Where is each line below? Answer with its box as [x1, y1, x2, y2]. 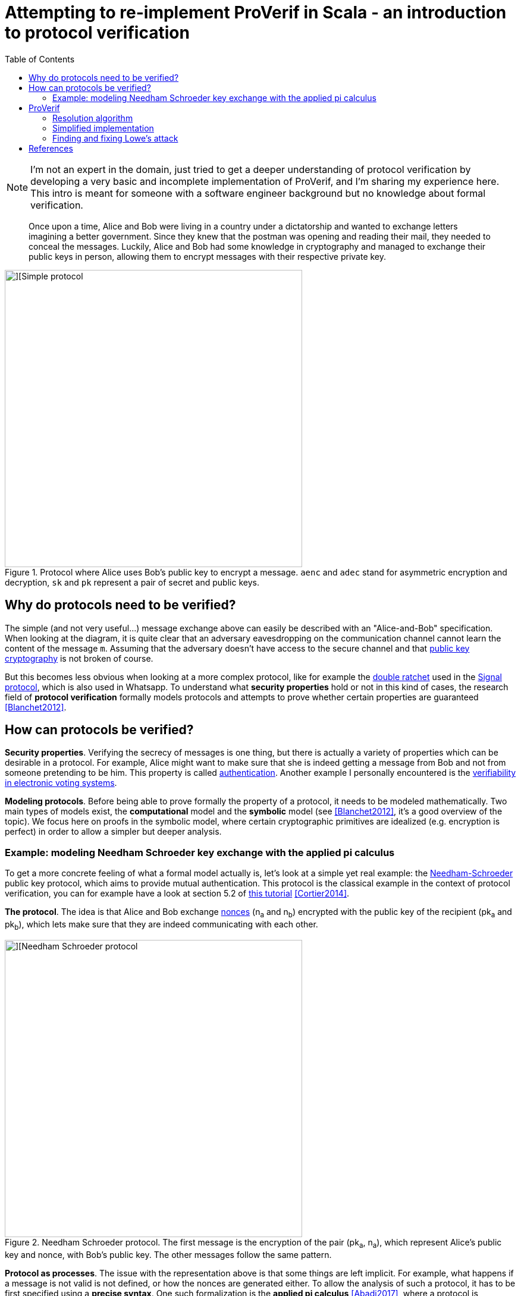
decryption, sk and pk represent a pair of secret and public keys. [5, 577, 259, 587]
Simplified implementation [52, 122, 154, 133]
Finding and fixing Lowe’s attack [52, 133, 178, 143]
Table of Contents [5, 54, 75, 64]
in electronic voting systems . [5, 778, 117, 788]
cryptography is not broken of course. [5, 653, 153, 663]
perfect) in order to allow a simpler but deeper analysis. [5, 826, 222, 837]
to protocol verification [5, 23, 190, 43]
